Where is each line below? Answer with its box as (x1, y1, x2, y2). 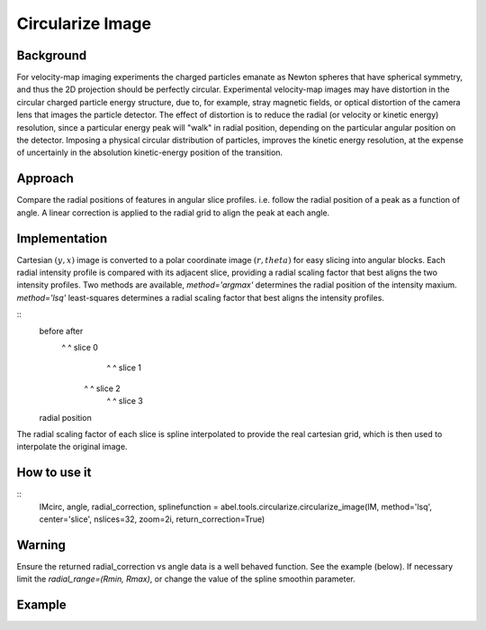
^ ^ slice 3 (106, 396, 143, 406)
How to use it (16, 465, 92, 480)
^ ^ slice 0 (61, 342, 99, 352)
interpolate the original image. (16, 442, 128, 452)
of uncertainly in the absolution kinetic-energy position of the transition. (16, 147, 283, 158)
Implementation (16, 231, 108, 246)
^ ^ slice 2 (84, 383, 121, 394)
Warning (16, 537, 67, 552)
